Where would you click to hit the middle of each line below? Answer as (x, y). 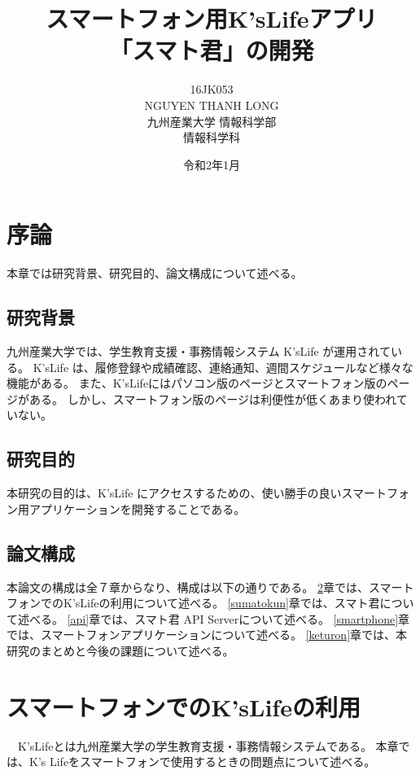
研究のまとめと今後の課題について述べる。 (120, 650)
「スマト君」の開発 (212, 50)
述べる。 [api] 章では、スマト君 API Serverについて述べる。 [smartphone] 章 (214, 618)
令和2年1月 (212, 164)
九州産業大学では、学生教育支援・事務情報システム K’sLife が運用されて (199, 351)
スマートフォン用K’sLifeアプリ (212, 18)
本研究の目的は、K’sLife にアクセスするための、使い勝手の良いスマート (197, 493)
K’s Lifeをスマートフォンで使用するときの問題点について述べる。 (202, 762)
